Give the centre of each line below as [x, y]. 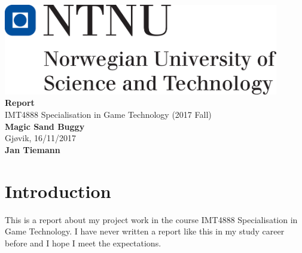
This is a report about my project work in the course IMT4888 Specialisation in [151, 219]
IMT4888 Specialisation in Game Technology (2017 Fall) [108, 115]
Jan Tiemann [33, 149]
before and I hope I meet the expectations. [83, 243]
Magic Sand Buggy [45, 126]
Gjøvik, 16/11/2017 [41, 138]
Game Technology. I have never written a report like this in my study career [145, 231]
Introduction [58, 190]
